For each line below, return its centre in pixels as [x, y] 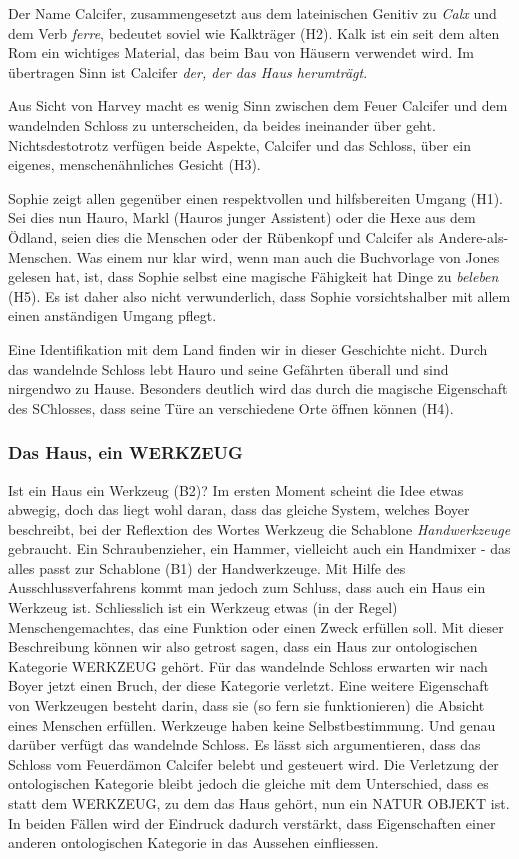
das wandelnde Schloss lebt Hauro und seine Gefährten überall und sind [228, 368]
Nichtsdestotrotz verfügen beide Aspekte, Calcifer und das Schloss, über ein [240, 144]
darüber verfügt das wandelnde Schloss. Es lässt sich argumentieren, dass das [244, 744]
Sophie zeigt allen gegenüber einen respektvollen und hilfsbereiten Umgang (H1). [255, 197]
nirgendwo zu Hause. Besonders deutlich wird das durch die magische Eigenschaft [258, 388]
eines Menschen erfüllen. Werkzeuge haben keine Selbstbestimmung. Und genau [252, 724]
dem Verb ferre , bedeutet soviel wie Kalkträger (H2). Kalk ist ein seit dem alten [254, 32]
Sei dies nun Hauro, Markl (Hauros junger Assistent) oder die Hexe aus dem [242, 217]
